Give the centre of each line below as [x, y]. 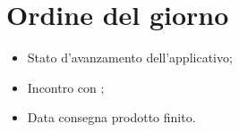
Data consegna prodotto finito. [111, 117]
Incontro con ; [66, 87]
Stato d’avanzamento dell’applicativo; [130, 58]
